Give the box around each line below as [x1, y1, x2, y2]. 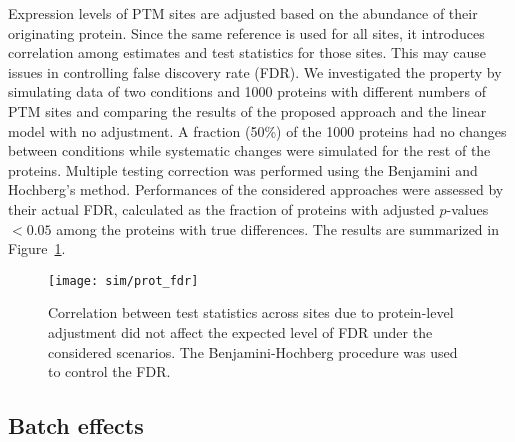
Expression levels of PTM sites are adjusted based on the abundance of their [8, 3, 478, 23]
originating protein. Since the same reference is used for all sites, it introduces [8, 22, 485, 43]
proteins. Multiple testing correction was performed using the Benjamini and [8, 159, 478, 180]
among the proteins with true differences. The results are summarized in [56, 218, 499, 239]
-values [446, 198, 489, 219]
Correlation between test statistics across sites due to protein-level [48, 302, 454, 323]
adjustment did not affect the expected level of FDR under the [48, 321, 433, 342]
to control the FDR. [48, 361, 171, 382]
